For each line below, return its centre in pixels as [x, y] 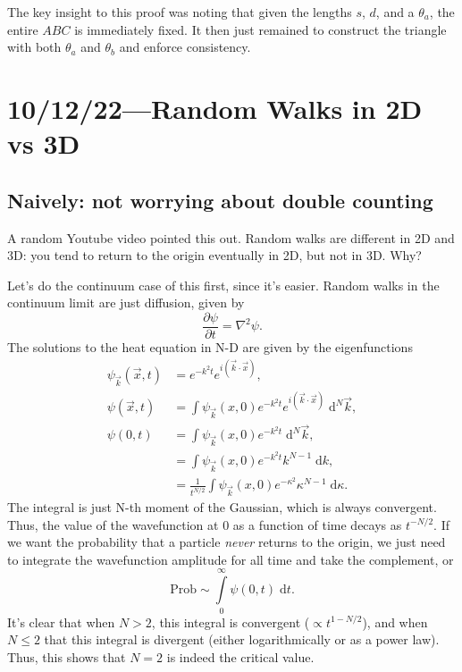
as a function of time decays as [317, 524]
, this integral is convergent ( [231, 622]
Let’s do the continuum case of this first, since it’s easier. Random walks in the [223, 285]
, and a [395, 12]
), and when [395, 622]
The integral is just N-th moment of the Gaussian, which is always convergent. [222, 507]
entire [23, 29]
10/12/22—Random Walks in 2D [215, 108]
